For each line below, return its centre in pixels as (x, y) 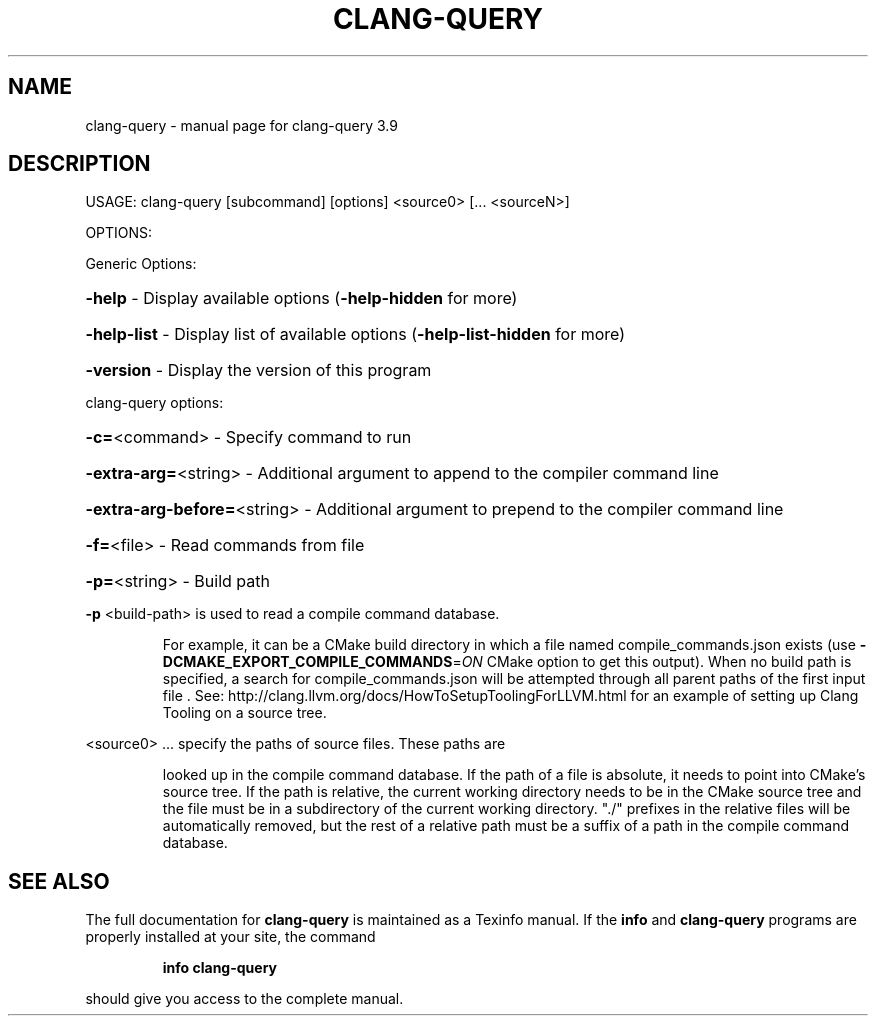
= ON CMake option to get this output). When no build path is (652, 662)
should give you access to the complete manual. (244, 999)
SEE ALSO (59, 881)
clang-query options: (154, 403)
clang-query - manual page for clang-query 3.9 (241, 125)
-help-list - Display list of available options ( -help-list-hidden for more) (355, 334)
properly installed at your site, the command (230, 937)
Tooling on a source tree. (244, 713)
